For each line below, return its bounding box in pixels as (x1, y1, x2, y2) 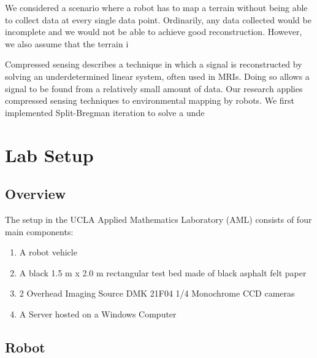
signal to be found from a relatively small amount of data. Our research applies (5, 82, 303, 95)
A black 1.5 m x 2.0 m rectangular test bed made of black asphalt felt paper (19, 266, 307, 279)
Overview (5, 184, 66, 203)
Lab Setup (5, 142, 94, 167)
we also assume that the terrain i (5, 37, 129, 50)
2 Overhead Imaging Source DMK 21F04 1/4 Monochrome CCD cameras (19, 287, 295, 300)
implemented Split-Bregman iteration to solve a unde (5, 106, 205, 119)
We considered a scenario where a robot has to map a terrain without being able (5, 1, 308, 14)
